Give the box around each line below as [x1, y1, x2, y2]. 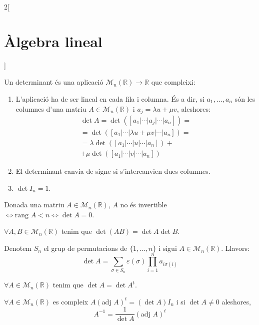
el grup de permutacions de [43, 243, 127, 253]
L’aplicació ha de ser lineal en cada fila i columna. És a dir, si [15, 93, 204, 104]
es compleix [52, 296, 88, 306]
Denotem [4, 243, 32, 253]
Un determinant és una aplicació [4, 77, 103, 87]
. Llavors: [221, 243, 249, 253]
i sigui [158, 243, 177, 253]
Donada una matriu [4, 199, 64, 210]
